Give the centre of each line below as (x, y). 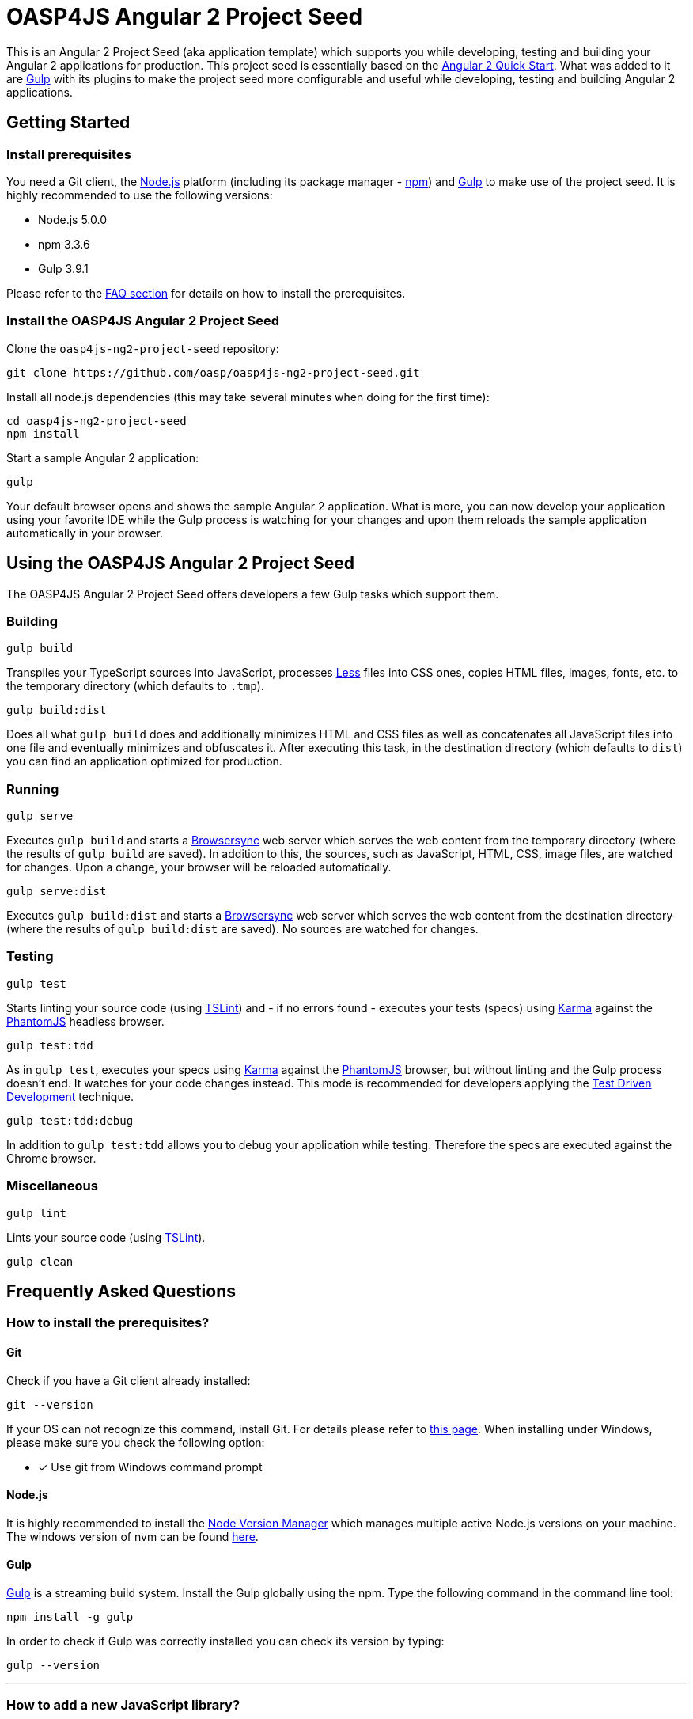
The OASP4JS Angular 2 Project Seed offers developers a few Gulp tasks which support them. (253, 594)
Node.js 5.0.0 (73, 219)
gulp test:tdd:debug (70, 1120)
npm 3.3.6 (64, 244)
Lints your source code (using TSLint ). (106, 1237)
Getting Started (68, 123)
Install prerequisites (69, 154)
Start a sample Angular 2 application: (103, 457)
